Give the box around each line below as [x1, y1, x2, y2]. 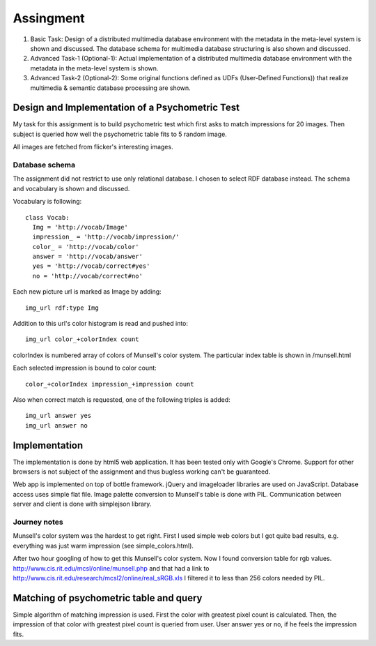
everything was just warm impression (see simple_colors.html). [13, 541, 194, 550]
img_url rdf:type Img [25, 303, 99, 312]
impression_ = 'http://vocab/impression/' [32, 233, 180, 241]
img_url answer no [25, 421, 88, 429]
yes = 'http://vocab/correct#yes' [32, 262, 150, 270]
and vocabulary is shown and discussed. [13, 184, 130, 193]
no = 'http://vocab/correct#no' [32, 272, 143, 280]
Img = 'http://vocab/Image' [32, 223, 129, 231]
